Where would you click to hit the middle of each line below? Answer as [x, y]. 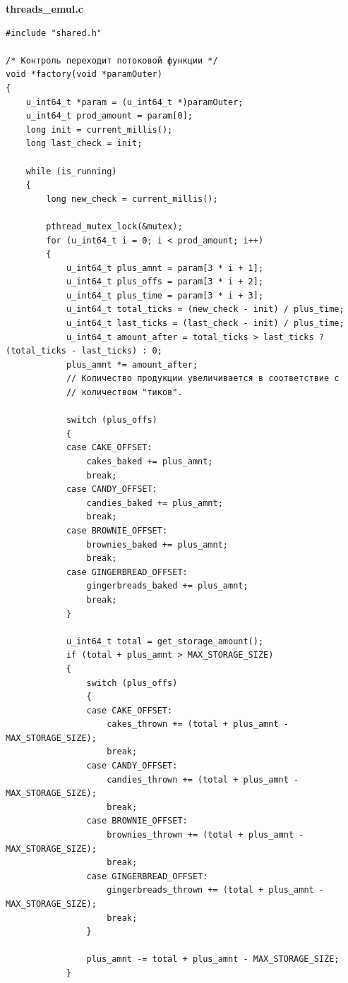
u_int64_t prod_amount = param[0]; [109, 116]
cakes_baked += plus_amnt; [150, 462]
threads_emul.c [44, 8]
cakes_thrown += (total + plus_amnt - [198, 724]
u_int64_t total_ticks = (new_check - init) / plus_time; [205, 309]
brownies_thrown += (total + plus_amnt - [205, 835]
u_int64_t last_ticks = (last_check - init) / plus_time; [205, 324]
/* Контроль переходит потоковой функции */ [112, 60]
